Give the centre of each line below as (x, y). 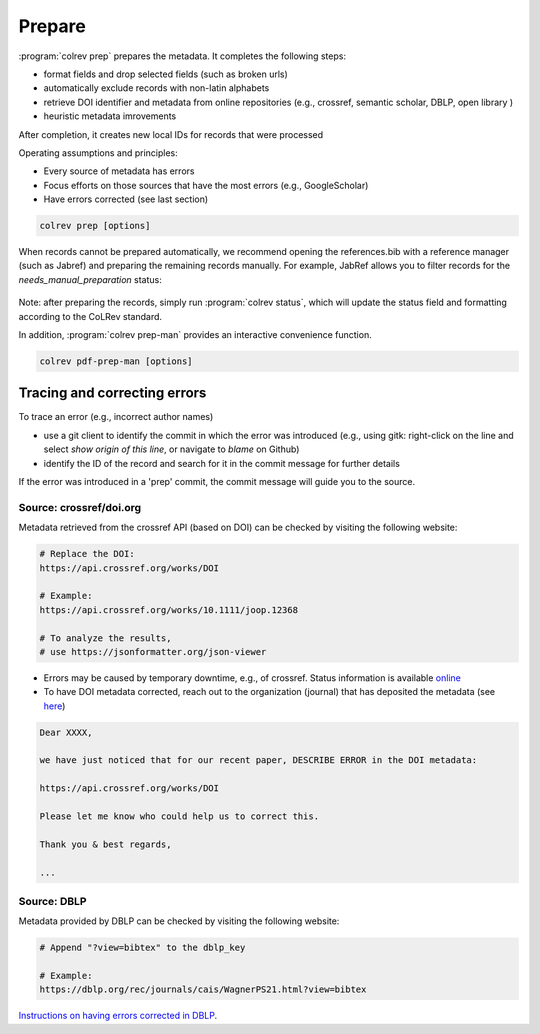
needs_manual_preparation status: (90, 279)
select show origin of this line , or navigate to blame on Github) (171, 449)
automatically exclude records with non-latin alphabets (156, 88)
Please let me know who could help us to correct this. (179, 816)
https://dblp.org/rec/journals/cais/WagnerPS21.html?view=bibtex (203, 989)
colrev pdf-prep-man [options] (116, 361)
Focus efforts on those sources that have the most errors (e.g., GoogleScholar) (206, 185)
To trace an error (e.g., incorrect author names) (116, 417)
